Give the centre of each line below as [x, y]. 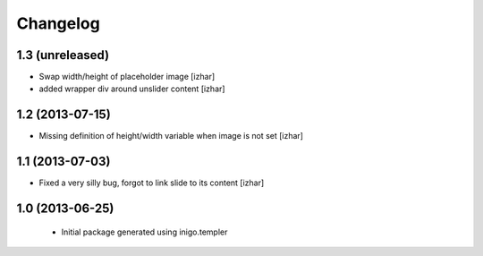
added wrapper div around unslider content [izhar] [132, 89]
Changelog [58, 23]
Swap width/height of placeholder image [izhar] [127, 77]
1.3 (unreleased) [63, 55]
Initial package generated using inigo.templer [144, 232]
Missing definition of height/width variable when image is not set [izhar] [171, 136]
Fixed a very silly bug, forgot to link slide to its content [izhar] [152, 183]
